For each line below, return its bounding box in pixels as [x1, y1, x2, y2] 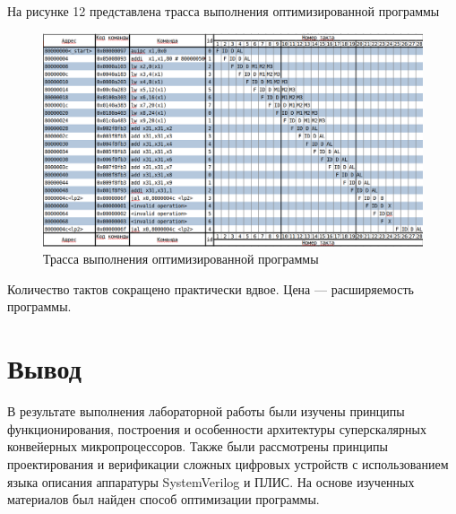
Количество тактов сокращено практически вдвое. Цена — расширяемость [7, 279, 414, 298]
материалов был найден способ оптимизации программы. [7, 490, 320, 509]
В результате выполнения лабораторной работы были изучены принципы [7, 402, 405, 421]
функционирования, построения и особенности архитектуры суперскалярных [7, 419, 426, 438]
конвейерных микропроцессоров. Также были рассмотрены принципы [7, 437, 388, 456]
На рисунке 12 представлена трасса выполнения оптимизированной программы [7, 2, 440, 20]
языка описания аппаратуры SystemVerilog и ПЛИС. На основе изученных [7, 472, 415, 491]
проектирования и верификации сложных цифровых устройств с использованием [7, 454, 449, 473]
